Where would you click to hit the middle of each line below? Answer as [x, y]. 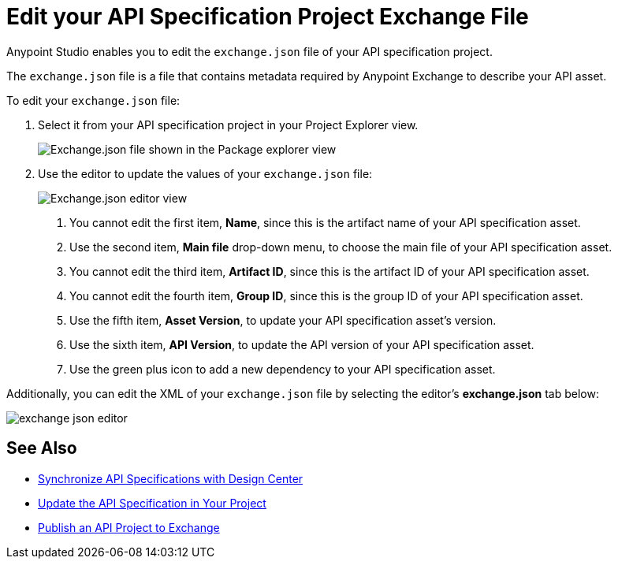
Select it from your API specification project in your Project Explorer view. [228, 125]
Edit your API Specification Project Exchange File [268, 17]
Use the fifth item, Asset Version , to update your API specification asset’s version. [283, 320]
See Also [42, 448]
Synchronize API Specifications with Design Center [171, 478]
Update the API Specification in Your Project [152, 503]
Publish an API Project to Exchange [129, 527]
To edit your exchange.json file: [93, 100]
